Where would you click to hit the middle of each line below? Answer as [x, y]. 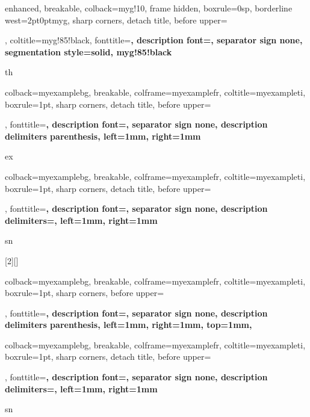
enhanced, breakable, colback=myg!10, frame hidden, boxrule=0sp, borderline [149, 8]
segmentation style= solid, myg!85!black [88, 51]
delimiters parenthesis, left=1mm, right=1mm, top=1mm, [129, 325]
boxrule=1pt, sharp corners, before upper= [85, 293]
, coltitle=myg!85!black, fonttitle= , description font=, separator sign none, [154, 40]
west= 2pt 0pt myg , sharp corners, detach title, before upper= [116, 20]
